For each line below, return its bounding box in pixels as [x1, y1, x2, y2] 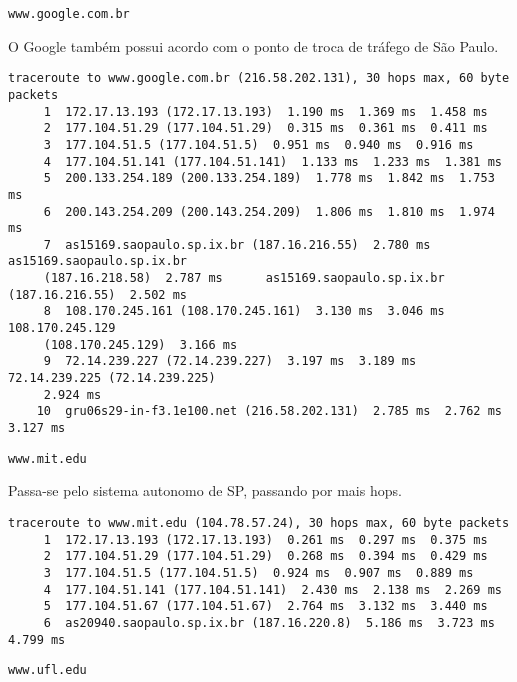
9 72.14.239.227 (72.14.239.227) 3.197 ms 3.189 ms [43, 354, 417, 369]
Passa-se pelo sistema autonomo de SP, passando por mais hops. [8, 480, 402, 501]
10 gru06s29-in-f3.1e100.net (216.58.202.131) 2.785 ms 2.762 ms [36, 404, 502, 419]
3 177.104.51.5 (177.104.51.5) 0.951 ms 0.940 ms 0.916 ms [43, 137, 474, 152]
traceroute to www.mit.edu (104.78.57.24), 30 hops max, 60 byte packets [8, 515, 510, 530]
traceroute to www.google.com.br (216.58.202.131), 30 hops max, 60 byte [8, 71, 510, 86]
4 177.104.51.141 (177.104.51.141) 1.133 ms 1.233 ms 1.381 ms [43, 154, 502, 169]
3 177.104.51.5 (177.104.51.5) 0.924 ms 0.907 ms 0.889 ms [43, 565, 474, 580]
